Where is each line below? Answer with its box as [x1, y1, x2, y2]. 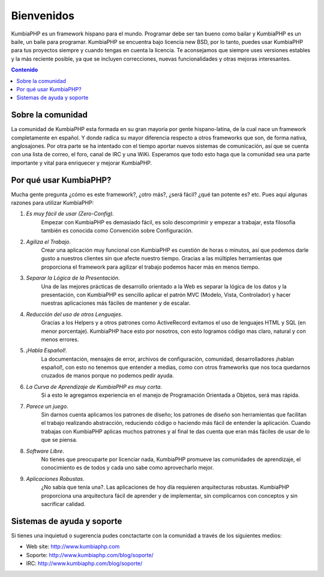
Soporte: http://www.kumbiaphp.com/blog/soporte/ [26, 551, 154, 558]
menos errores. [41, 335, 79, 343]
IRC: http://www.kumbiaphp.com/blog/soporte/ [26, 560, 143, 567]
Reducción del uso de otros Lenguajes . [26, 310, 123, 318]
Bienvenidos [11, 9, 75, 22]
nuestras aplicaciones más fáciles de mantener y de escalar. [41, 299, 191, 307]
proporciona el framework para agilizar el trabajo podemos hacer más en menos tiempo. [41, 263, 260, 270]
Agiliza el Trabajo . [26, 238, 71, 245]
